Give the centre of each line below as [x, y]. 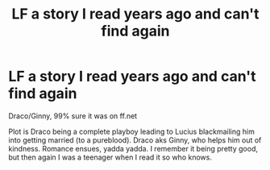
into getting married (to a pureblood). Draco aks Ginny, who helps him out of [135, 140]
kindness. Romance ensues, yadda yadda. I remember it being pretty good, [133, 148]
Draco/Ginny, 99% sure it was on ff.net [73, 116]
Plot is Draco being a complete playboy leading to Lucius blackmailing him [132, 131]
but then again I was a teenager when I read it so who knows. [110, 157]
